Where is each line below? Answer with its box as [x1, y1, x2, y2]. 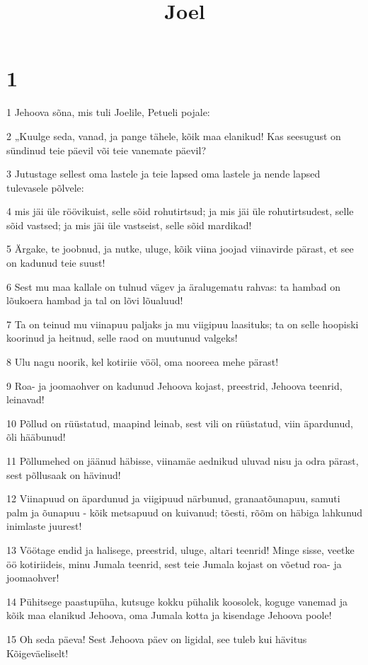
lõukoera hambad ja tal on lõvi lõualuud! [6, 293, 183, 308]
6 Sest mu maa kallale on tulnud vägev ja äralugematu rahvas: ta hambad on [6, 279, 340, 294]
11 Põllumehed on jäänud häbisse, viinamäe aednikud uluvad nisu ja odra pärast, [6, 453, 359, 468]
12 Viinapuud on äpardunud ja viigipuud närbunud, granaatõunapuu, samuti [6, 491, 340, 506]
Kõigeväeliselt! [6, 645, 69, 660]
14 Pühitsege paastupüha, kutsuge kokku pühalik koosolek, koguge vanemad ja [6, 594, 347, 608]
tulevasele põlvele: [6, 180, 84, 195]
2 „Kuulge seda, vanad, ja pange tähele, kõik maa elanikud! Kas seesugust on [6, 128, 341, 143]
